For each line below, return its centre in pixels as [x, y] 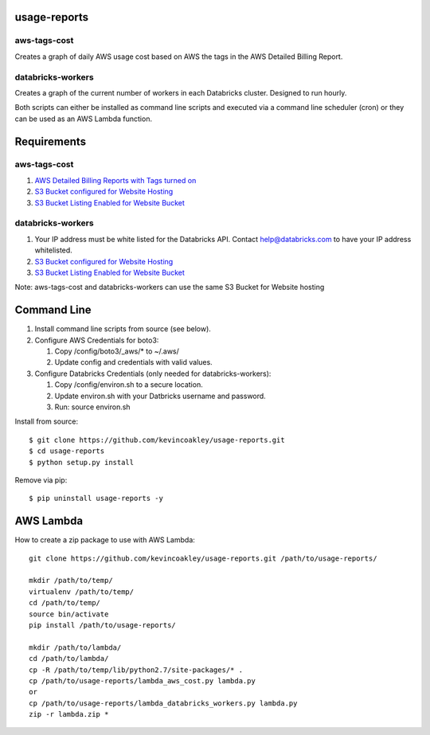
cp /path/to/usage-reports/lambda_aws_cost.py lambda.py [143, 680]
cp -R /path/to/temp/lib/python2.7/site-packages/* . [136, 670]
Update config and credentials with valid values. [133, 362]
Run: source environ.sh [92, 407]
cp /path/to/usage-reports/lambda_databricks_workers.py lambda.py [163, 703]
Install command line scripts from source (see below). [123, 329]
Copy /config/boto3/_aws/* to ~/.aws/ [117, 351]
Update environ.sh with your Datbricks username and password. [160, 396]
